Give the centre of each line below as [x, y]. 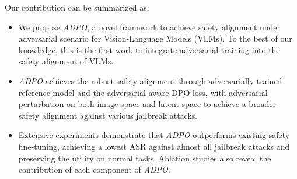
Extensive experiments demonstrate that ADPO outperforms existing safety [154, 135]
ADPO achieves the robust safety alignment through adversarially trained [150, 80]
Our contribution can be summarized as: [77, 7]
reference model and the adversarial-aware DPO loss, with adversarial [143, 92]
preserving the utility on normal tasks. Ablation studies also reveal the [145, 158]
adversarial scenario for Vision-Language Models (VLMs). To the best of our [155, 38]
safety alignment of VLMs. [66, 61]
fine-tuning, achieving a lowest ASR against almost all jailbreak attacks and [154, 146]
